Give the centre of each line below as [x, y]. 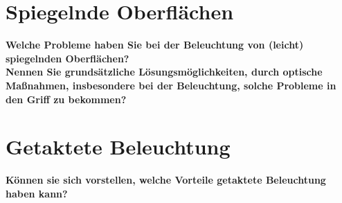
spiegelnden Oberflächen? [67, 58]
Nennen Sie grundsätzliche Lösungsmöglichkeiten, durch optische [164, 72]
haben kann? [37, 193]
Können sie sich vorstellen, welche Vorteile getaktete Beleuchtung [166, 180]
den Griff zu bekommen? [66, 99]
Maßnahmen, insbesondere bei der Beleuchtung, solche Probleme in [171, 85]
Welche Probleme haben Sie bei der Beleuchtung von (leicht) [155, 45]
